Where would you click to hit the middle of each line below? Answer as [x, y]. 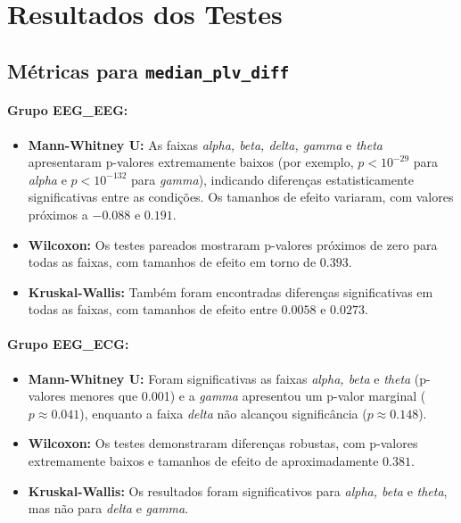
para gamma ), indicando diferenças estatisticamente [272, 179]
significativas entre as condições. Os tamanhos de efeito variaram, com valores [241, 197]
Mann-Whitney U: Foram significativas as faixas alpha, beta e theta [219, 378]
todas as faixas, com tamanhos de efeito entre [152, 309]
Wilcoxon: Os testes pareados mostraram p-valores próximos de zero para [233, 244]
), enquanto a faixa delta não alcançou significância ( [223, 413]
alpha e [47, 179]
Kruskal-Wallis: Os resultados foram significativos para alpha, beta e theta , [238, 490]
